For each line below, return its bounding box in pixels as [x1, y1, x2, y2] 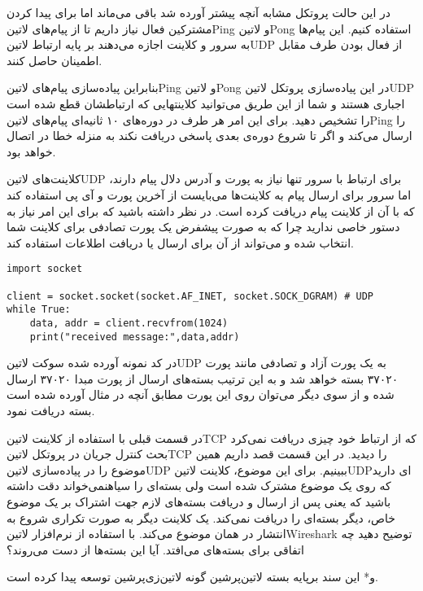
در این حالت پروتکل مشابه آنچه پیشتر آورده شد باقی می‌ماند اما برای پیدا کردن [7, 4, 390, 20]
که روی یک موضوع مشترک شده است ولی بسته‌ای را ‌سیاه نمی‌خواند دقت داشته [7, 477, 391, 494]
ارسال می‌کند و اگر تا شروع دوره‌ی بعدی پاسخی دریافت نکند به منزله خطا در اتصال [7, 127, 412, 144]
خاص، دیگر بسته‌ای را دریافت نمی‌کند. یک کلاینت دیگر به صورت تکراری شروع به [7, 509, 395, 526]
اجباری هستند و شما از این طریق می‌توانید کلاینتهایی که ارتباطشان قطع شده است [7, 94, 405, 112]
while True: [7, 304, 71, 316]
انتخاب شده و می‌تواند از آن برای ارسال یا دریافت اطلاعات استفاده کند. [7, 234, 355, 251]
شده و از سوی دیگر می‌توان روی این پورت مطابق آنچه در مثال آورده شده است [7, 386, 395, 403]
